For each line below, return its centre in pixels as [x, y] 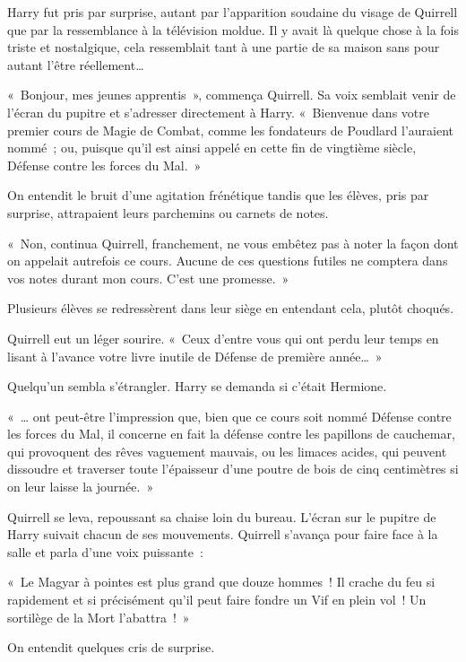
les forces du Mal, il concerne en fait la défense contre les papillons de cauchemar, [231, 434]
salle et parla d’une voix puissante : [105, 551]
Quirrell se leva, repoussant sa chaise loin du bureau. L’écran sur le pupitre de [222, 516]
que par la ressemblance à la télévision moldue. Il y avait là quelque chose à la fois [233, 29]
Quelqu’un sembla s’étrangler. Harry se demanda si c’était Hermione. [197, 386]
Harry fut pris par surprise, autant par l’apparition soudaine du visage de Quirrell [233, 12]
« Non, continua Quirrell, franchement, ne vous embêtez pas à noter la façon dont [233, 243]
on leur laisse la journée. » [81, 487]
